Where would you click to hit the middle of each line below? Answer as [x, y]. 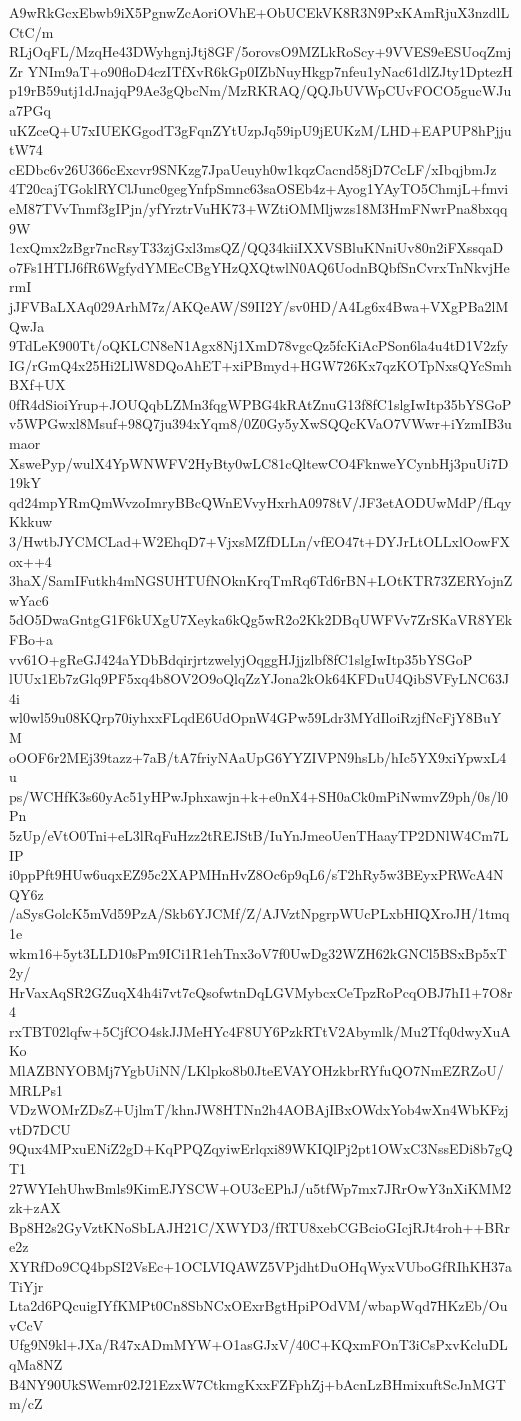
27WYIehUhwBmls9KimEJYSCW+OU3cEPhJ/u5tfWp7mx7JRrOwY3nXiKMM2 [260, 1187]
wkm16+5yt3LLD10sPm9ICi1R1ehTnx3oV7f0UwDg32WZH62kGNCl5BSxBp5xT [258, 952]
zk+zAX [35, 1207]
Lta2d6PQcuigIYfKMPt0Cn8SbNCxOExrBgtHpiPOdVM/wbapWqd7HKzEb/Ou [258, 1305]
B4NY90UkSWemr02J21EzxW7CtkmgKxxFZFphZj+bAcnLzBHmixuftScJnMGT [257, 1383]
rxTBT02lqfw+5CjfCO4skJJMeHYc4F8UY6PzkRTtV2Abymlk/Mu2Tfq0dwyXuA [260, 1030]
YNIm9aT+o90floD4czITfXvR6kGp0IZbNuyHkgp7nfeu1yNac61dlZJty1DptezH [270, 70]
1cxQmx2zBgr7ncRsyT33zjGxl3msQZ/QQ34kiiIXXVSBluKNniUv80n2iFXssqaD [256, 247]
